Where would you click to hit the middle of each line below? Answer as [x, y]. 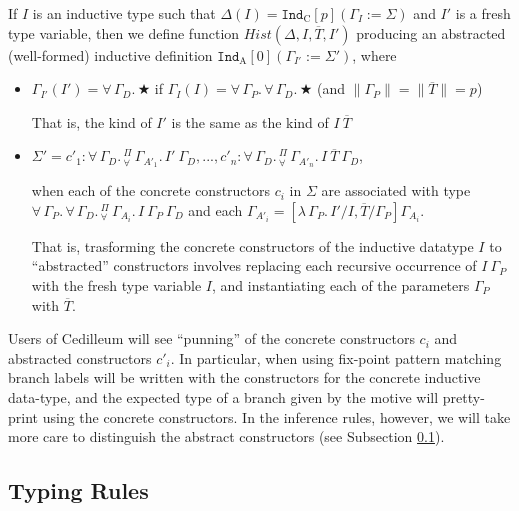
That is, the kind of [91, 121]
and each [215, 209]
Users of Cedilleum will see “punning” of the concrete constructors [211, 338]
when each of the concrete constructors [151, 190]
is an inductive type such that [124, 13]
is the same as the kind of [250, 121]
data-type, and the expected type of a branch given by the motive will [223, 396]
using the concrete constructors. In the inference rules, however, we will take [276, 416]
